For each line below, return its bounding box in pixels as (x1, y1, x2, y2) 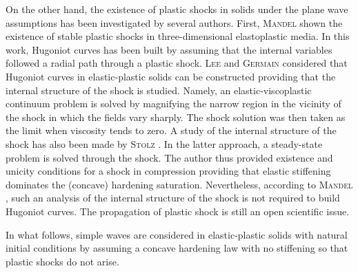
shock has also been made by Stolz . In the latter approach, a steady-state (6, 136, 323, 151)
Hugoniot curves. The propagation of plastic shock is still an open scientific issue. (6, 204, 350, 218)
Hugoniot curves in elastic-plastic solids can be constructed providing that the (6, 69, 336, 83)
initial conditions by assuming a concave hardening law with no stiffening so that (6, 241, 348, 255)
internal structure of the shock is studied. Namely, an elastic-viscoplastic (6, 83, 312, 97)
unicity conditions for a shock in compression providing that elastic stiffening (6, 164, 331, 178)
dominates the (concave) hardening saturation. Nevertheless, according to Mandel (6, 177, 353, 191)
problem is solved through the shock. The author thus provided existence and (6, 150, 333, 164)
